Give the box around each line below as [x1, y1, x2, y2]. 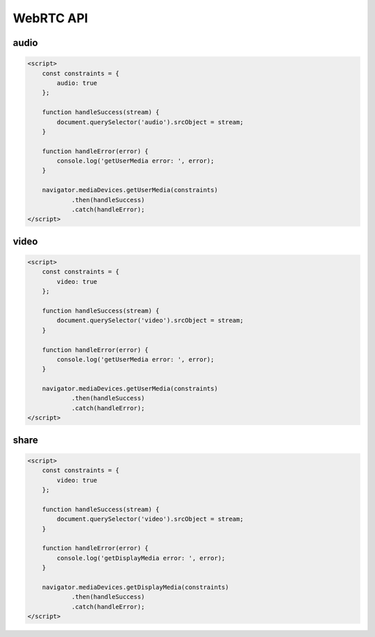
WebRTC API [12, 10, 88, 26]
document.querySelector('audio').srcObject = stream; [56, 118, 244, 126]
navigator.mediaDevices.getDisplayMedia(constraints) [42, 583, 229, 591]
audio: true [56, 79, 97, 87]
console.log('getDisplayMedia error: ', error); [56, 554, 226, 562]
